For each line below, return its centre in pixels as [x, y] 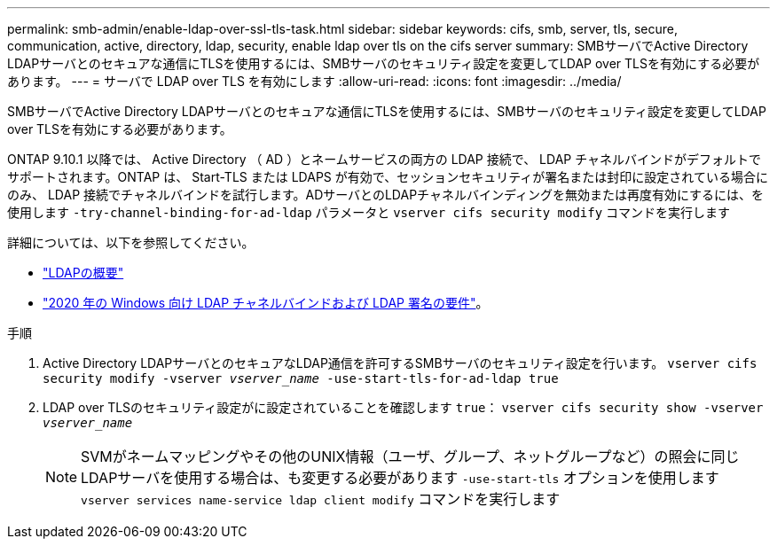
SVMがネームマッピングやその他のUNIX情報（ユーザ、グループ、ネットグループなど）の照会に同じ [410, 456]
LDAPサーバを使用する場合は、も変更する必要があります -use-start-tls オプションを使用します [400, 478]
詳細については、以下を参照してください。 [131, 242]
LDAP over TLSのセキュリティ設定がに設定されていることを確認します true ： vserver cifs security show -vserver [403, 407]
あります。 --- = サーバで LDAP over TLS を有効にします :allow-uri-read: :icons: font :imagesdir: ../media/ [314, 81]
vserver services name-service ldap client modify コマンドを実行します [321, 499]
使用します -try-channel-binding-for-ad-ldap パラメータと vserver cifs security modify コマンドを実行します [369, 212]
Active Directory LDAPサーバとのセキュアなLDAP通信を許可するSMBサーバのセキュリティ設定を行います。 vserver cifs [400, 363]
